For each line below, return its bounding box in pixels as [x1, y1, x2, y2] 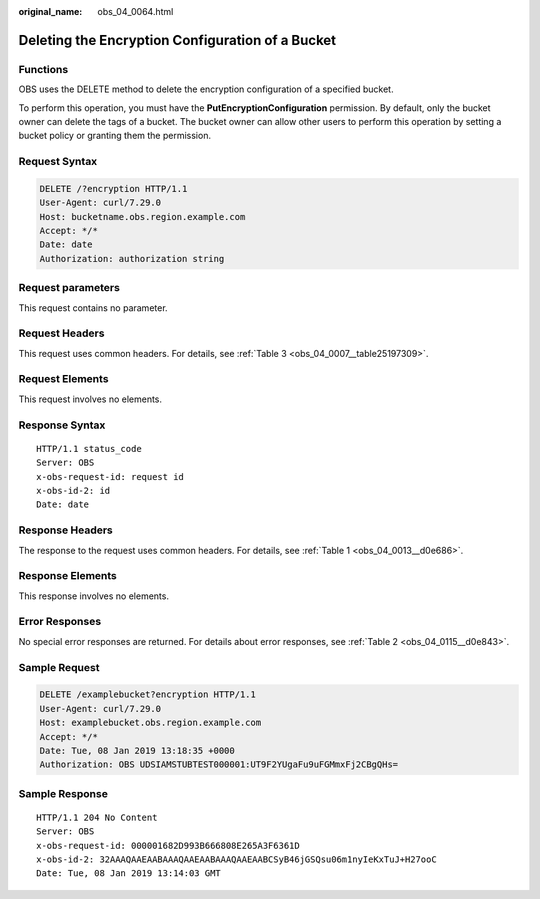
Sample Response [18, 786, 109, 800]
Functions [18, 62, 69, 76]
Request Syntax [18, 155, 98, 169]
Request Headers [18, 326, 105, 340]
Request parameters [18, 281, 120, 295]
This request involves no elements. [18, 393, 163, 405]
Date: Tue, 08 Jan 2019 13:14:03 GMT [36, 868, 222, 879]
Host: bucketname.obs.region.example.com [39, 211, 246, 222]
